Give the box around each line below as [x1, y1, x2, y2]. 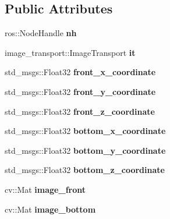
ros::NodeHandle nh [5, 27, 77, 39]
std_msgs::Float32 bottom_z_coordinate [5, 164, 165, 176]
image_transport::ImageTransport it [5, 46, 136, 58]
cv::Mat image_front [5, 183, 86, 195]
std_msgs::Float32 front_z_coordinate [5, 105, 155, 117]
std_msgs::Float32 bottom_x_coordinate [5, 125, 166, 137]
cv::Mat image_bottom [5, 203, 96, 215]
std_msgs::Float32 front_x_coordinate [5, 66, 156, 78]
